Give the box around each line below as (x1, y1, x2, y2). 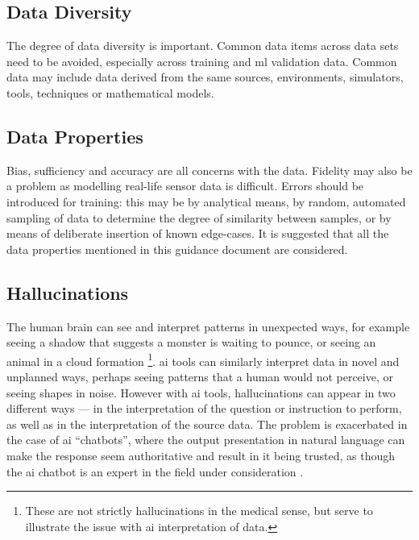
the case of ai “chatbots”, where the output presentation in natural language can (6, 431, 405, 448)
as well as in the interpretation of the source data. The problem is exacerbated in (6, 415, 408, 432)
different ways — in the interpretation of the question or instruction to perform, (6, 400, 402, 417)
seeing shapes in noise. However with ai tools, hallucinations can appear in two (6, 384, 396, 401)
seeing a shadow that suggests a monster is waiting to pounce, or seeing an (6, 334, 376, 351)
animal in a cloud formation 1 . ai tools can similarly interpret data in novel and (6, 350, 400, 369)
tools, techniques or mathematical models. (6, 84, 214, 101)
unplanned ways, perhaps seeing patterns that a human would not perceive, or (6, 368, 393, 384)
